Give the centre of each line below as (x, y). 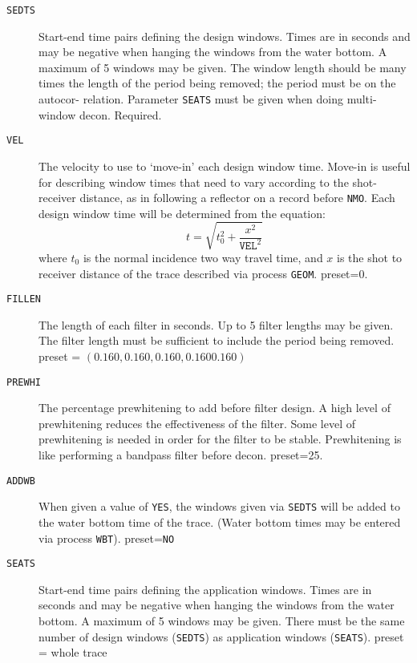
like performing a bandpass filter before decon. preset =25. (181, 455)
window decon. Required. (100, 114)
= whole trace (73, 652)
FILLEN (24, 299)
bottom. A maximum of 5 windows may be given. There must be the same (222, 621)
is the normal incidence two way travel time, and (203, 257)
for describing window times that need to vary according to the (194, 182)
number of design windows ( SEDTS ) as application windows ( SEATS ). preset (221, 636)
